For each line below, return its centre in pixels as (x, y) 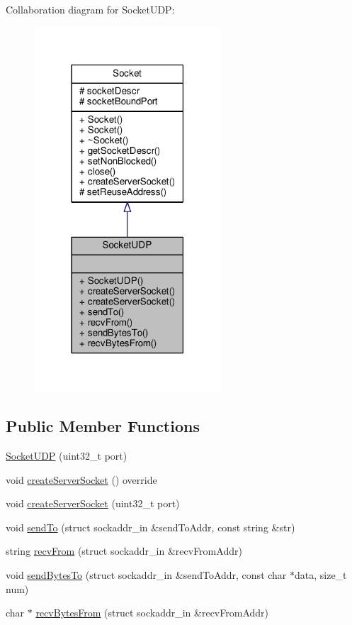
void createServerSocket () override (81, 479)
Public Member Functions (103, 426)
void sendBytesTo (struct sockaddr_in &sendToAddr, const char (146, 574)
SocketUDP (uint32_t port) (67, 455)
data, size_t (321, 574)
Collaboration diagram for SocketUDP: (90, 9)
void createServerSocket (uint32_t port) (93, 503)
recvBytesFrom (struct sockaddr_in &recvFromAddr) (152, 613)
